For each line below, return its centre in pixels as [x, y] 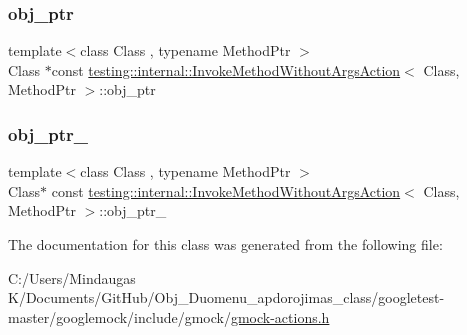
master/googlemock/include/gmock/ [119, 316]
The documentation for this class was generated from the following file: [225, 244]
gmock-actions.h [280, 316]
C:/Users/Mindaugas [72, 277]
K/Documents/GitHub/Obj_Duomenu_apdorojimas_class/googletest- [226, 297]
